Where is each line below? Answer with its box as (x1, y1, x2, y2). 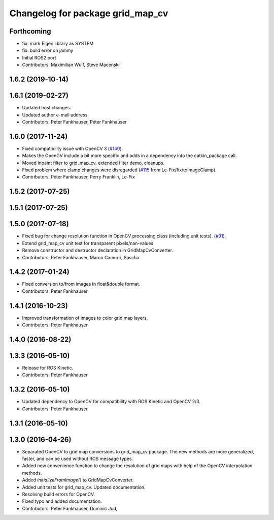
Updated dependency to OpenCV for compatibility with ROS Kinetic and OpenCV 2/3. (22, 399, 200, 405)
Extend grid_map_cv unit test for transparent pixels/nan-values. (22, 240, 155, 246)
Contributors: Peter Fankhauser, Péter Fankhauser (22, 118, 127, 125)
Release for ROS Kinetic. (22, 365, 74, 371)
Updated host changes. (22, 105, 71, 111)
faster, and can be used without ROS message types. (22, 455, 133, 462)
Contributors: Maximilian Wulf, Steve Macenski (22, 62, 120, 68)
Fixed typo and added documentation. (22, 498, 102, 504)
